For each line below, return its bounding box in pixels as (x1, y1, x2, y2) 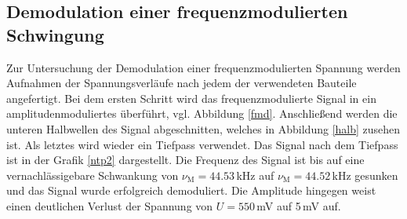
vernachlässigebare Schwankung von (6, 166, 179, 183)
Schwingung (6, 22, 104, 46)
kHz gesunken (332, 166, 398, 183)
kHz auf (236, 166, 274, 183)
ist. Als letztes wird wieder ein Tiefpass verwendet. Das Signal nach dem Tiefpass (6, 136, 398, 152)
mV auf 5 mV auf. (256, 197, 341, 214)
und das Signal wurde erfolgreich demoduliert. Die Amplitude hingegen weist (6, 182, 376, 199)
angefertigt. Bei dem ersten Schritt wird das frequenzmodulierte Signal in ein (6, 89, 376, 106)
